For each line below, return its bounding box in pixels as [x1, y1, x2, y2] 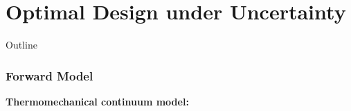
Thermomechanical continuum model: [6, 94, 189, 108]
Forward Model [6, 67, 93, 84]
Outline [6, 37, 37, 52]
